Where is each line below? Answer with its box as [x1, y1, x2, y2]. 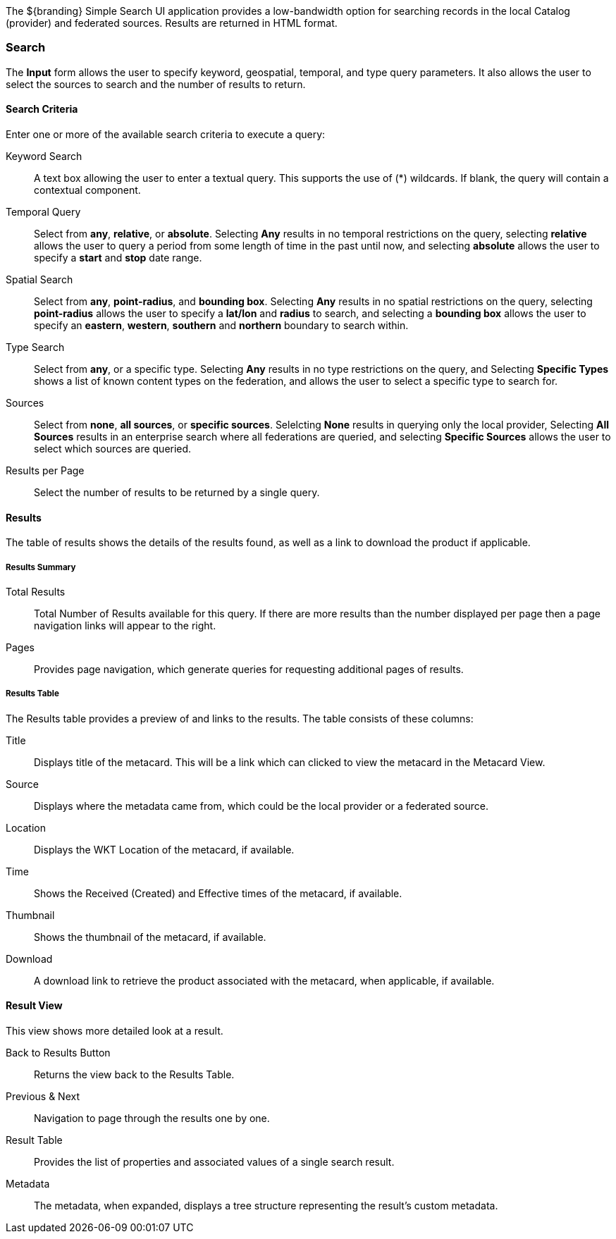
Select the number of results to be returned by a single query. [34, 486, 320, 498]
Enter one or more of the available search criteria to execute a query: [6, 128, 326, 140]
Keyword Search [6, 149, 82, 162]
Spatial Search [6, 273, 73, 285]
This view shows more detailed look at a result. [6, 1024, 223, 1037]
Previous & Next [6, 1090, 80, 1102]
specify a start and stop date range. [34, 251, 202, 264]
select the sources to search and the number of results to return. [6, 78, 306, 90]
